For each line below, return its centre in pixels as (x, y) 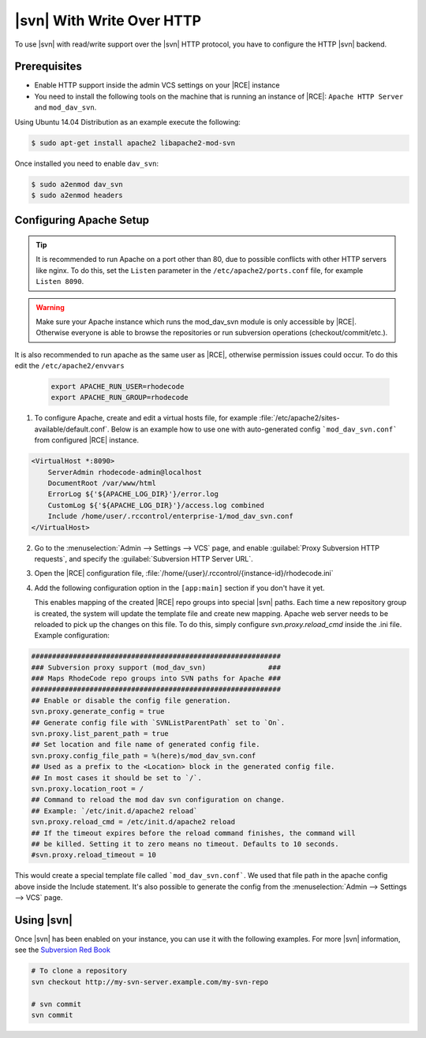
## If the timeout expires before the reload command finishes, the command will (194, 833)
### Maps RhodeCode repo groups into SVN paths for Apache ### (156, 679)
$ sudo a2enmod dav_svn (77, 184)
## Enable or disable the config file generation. (131, 700)
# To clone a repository (79, 971)
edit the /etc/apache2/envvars (70, 366)
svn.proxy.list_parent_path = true (100, 734)
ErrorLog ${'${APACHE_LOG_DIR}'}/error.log (133, 494)
